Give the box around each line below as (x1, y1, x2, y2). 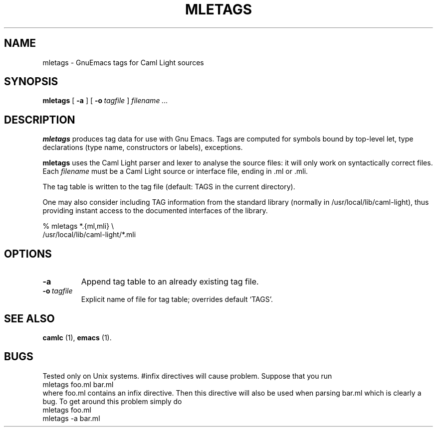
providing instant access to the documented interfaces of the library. (42, 206, 268, 215)
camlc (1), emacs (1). (42, 333, 112, 342)
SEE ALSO (4, 312, 55, 325)
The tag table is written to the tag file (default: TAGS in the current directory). (42, 182, 295, 191)
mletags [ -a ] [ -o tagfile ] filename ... (42, 96, 168, 105)
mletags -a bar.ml (42, 414, 100, 423)
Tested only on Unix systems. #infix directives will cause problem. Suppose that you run (42, 371, 332, 380)
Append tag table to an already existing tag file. (81, 277, 259, 287)
